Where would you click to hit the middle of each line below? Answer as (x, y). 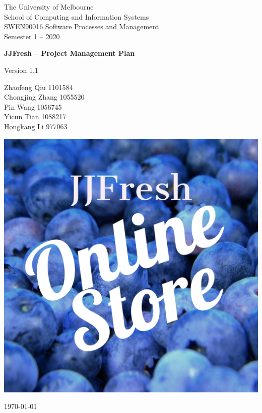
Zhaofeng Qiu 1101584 (39, 87)
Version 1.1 (21, 70)
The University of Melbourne (49, 7)
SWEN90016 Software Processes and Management (82, 26)
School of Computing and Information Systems (77, 16)
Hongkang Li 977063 (36, 126)
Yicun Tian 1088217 (35, 116)
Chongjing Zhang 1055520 (44, 97)
